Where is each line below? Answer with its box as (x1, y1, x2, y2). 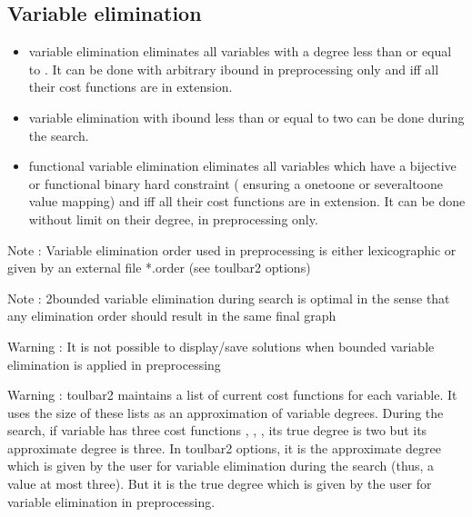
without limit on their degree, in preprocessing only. (28, 209, 318, 228)
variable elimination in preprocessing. (7, 492, 216, 511)
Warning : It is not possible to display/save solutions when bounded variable (7, 336, 435, 355)
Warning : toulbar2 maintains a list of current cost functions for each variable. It (7, 385, 457, 404)
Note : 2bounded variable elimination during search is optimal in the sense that (7, 288, 450, 307)
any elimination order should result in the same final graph (7, 306, 336, 325)
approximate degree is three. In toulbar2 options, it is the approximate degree (7, 438, 441, 457)
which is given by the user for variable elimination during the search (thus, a (7, 456, 435, 475)
